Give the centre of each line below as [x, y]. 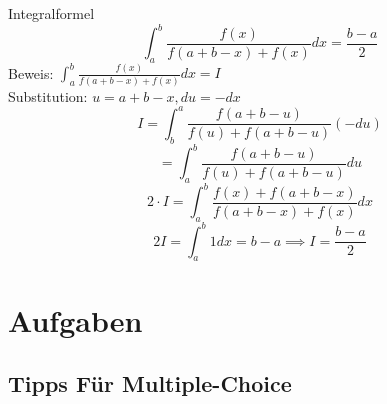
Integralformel [51, 13]
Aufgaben [75, 319]
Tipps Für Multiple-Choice [150, 383]
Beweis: [31, 72]
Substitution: [48, 95]
